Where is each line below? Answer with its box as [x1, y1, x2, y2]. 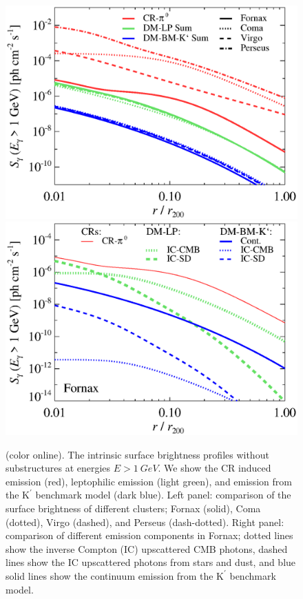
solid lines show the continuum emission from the [6, 568, 213, 582]
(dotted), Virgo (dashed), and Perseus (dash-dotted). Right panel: [6, 514, 284, 529]
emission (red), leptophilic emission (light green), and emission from [6, 474, 292, 488]
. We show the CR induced [158, 461, 271, 475]
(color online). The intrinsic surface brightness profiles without [6, 447, 269, 461]
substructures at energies [6, 461, 111, 475]
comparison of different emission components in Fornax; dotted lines [6, 528, 293, 543]
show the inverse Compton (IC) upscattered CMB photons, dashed [6, 541, 288, 556]
